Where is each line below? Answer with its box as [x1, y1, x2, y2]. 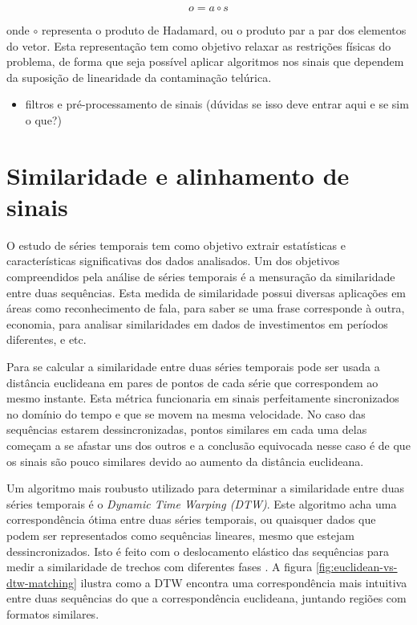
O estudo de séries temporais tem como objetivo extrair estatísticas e [6, 236, 346, 253]
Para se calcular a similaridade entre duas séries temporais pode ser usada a [6, 358, 380, 375]
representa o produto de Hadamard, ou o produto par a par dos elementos [41, 22, 407, 38]
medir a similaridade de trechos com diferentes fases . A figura [6, 558, 313, 575]
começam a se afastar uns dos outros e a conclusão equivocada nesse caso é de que [6, 437, 411, 453]
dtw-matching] [6, 574, 77, 590]
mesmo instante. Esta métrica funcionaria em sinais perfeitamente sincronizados [6, 390, 399, 406]
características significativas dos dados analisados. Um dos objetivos [6, 252, 340, 269]
